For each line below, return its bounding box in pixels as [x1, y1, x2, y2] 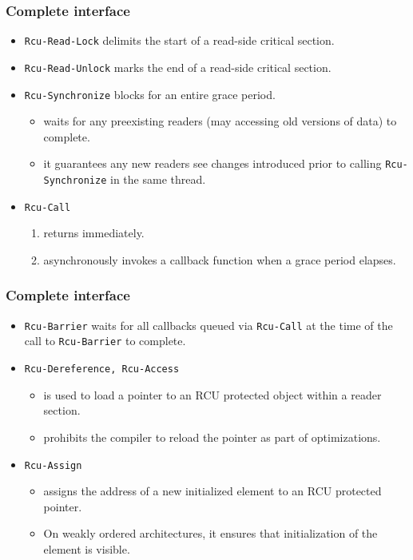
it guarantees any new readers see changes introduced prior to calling [43, 155, 382, 172]
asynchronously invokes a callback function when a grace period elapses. [43, 251, 396, 268]
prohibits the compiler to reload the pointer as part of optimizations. [43, 428, 381, 445]
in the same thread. [110, 171, 206, 188]
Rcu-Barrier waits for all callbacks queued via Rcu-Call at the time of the [24, 316, 393, 333]
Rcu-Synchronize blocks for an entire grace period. [24, 85, 276, 102]
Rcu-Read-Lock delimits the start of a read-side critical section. [24, 32, 335, 49]
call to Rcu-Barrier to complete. [24, 332, 186, 349]
